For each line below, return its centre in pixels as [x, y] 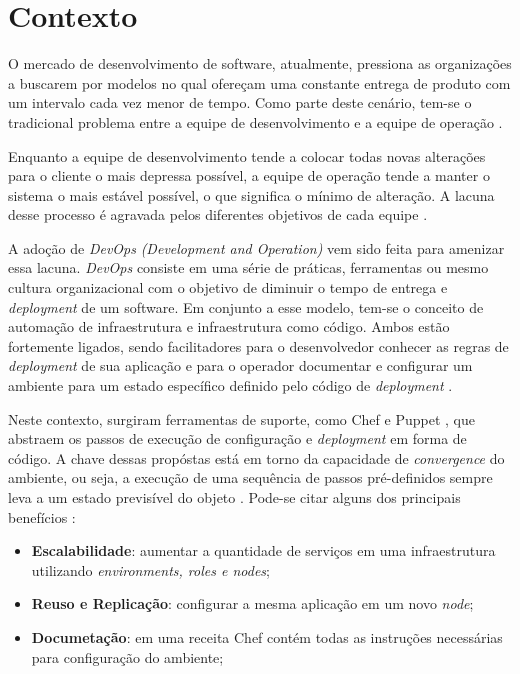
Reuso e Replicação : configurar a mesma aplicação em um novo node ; [252, 603]
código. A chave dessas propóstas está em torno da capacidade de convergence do [256, 457]
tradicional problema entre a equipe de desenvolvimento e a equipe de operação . [255, 121]
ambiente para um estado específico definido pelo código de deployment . [230, 385]
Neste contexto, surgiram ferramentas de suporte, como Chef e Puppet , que [241, 418]
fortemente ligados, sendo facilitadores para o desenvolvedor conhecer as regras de [258, 345]
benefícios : [42, 516]
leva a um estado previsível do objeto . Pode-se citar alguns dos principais [234, 497]
